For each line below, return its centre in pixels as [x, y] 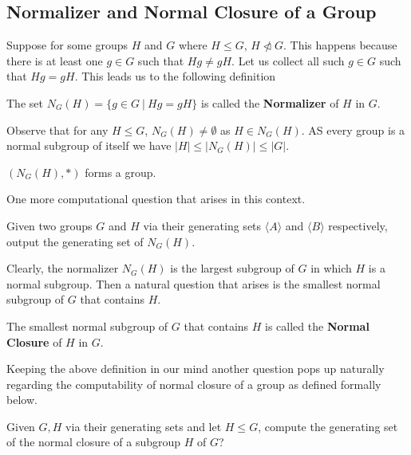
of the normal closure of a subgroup [94, 442]
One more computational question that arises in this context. [156, 199]
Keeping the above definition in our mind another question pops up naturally [196, 369]
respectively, [358, 225]
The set [25, 102]
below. [22, 400]
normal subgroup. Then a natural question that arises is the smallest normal [194, 283]
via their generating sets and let [144, 426]
